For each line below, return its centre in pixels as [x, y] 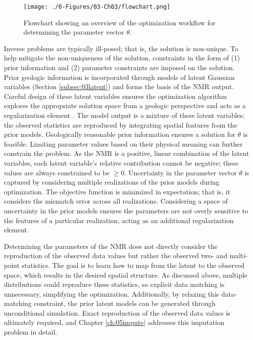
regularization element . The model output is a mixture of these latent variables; [124, 115]
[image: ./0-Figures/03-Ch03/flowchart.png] [97, 7]
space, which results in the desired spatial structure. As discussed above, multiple [126, 274]
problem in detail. [31, 332]
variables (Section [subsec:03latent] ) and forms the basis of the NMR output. [119, 86]
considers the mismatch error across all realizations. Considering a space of [116, 201]
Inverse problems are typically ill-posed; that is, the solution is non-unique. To [121, 48]
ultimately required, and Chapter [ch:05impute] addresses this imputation [114, 322]
